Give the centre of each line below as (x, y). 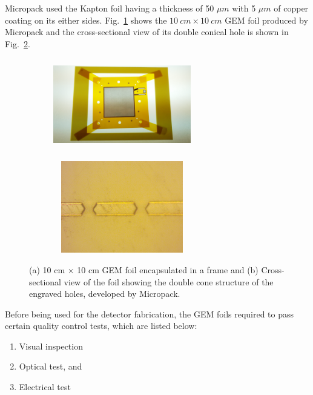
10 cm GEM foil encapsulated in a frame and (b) (168, 269)
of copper (291, 8)
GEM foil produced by (266, 20)
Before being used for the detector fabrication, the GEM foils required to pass (150, 314)
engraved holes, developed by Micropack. (105, 294)
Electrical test (45, 387)
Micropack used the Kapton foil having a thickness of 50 (110, 8)
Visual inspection (51, 346)
